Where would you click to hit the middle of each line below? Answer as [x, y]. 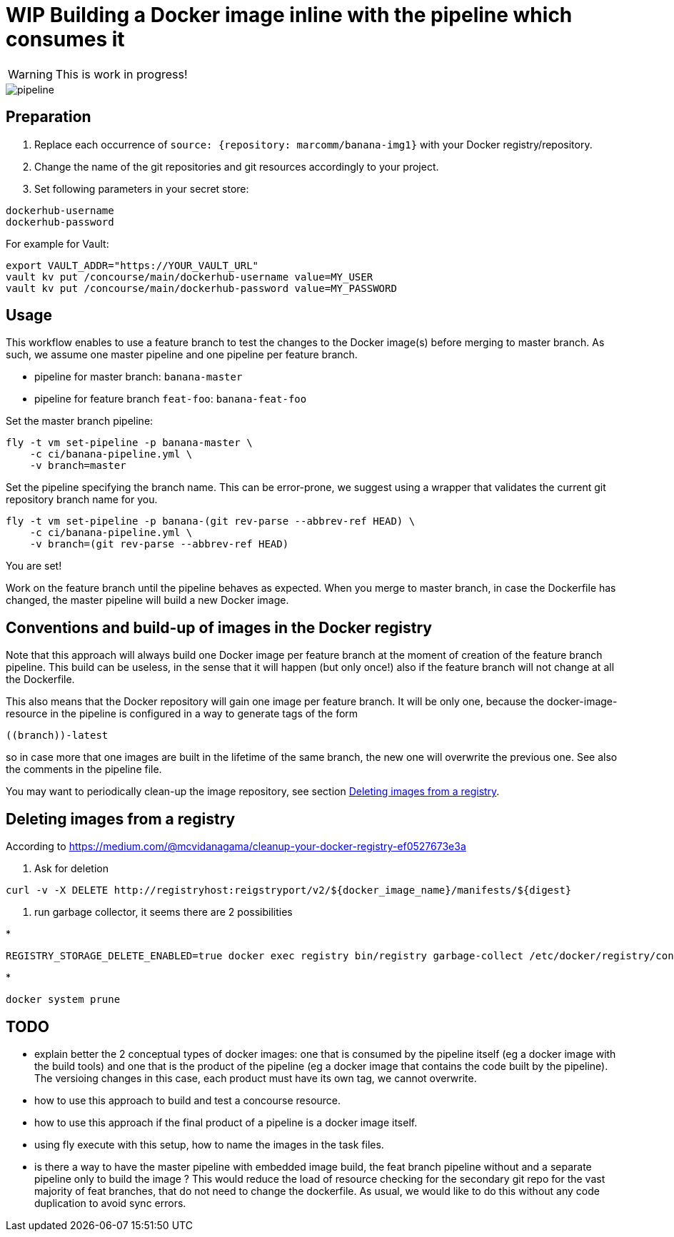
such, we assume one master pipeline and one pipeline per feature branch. [182, 355]
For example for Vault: [57, 243]
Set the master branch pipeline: [80, 421]
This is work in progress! [121, 74]
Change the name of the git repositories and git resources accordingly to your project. [237, 166]
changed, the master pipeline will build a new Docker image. [147, 600]
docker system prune [63, 1000]
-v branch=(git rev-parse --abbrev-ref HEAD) [159, 544]
